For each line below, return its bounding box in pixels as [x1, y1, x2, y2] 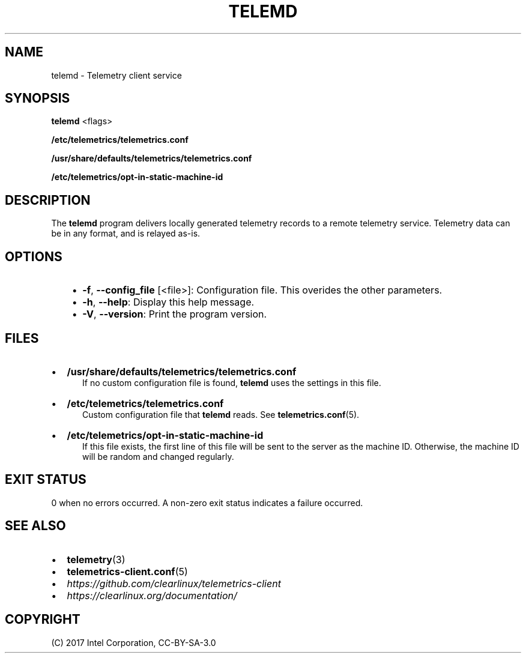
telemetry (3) [67, 553, 125, 566]
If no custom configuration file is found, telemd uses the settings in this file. [82, 377, 381, 388]
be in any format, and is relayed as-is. [51, 228, 201, 239]
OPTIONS [5, 249, 62, 264]
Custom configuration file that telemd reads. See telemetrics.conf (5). [82, 409, 360, 420]
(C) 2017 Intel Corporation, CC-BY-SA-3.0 [51, 637, 216, 648]
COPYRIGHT [5, 612, 80, 627]
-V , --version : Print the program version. [82, 308, 267, 321]
